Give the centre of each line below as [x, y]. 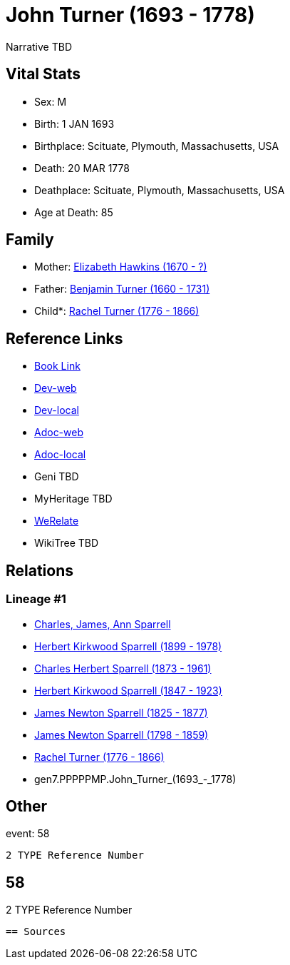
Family [30, 240]
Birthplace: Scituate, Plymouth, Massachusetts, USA [157, 146]
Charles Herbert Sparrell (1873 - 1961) [123, 668]
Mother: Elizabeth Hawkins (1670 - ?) [121, 267]
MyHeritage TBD [73, 499]
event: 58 [28, 834]
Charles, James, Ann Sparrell [103, 624]
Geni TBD [57, 477]
